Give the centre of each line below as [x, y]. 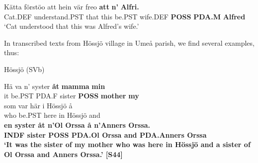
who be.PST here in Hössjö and [52, 115]
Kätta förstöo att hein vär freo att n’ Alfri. [72, 6]
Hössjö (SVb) [24, 69]
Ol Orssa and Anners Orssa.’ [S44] [63, 154]
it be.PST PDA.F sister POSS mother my [72, 96]
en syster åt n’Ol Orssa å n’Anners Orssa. [77, 124]
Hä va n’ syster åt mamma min [55, 86]
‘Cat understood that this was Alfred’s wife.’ [72, 26]
